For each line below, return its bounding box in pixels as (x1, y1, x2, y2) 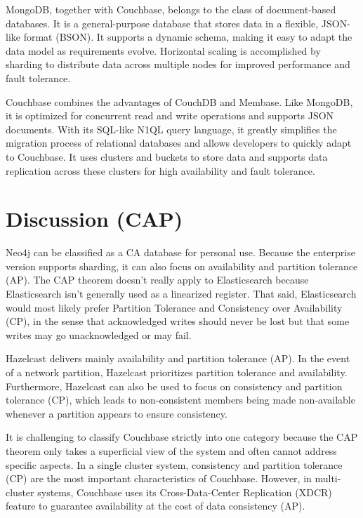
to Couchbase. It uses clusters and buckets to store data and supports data (6, 149, 328, 164)
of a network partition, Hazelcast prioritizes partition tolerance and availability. (6, 365, 348, 379)
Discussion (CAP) (6, 204, 183, 233)
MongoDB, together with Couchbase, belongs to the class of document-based (6, 2, 336, 16)
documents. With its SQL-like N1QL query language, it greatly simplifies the (6, 121, 337, 136)
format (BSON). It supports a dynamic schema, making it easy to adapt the (23, 29, 352, 44)
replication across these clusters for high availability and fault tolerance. (6, 163, 315, 178)
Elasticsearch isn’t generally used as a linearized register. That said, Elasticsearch (6, 286, 357, 301)
